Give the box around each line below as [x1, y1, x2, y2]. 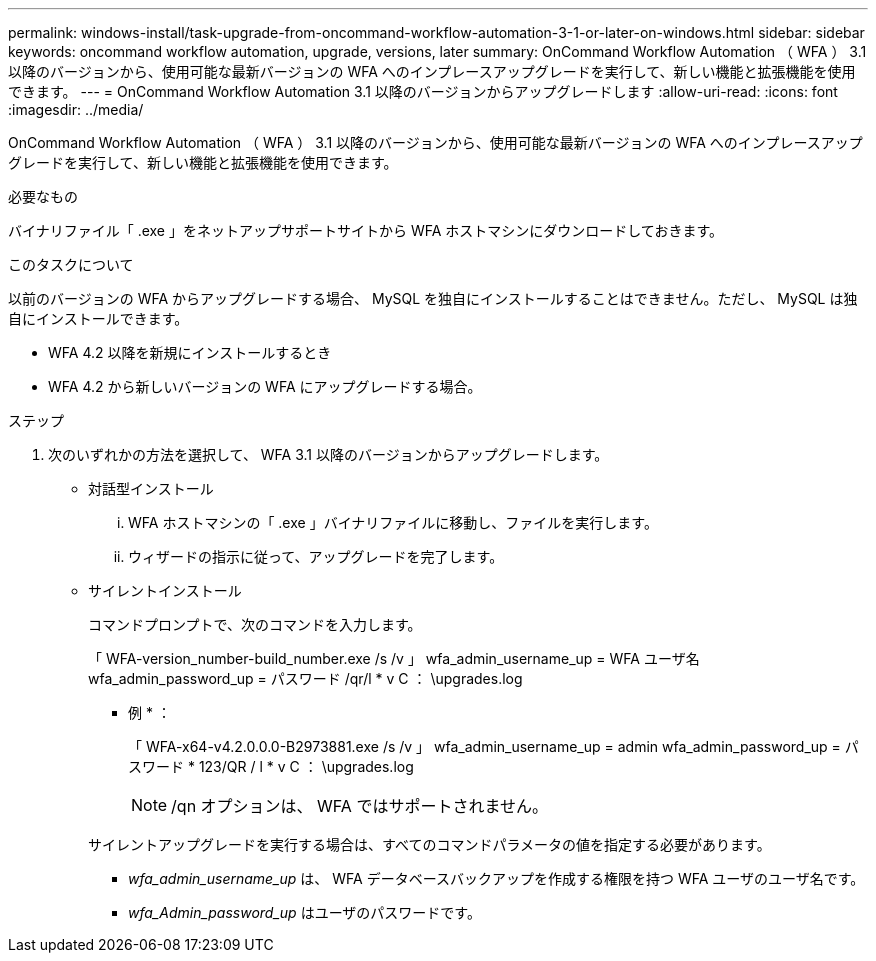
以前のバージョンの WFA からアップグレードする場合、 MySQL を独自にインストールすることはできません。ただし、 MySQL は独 [8, 290, 858, 307]
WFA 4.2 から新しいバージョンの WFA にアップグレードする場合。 [48, 378, 482, 395]
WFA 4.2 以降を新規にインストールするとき [48, 344, 332, 361]
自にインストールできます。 [8, 310, 189, 327]
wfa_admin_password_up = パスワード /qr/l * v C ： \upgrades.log [88, 670, 523, 687]
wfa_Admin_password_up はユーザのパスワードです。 [128, 904, 481, 921]
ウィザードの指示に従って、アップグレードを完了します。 [128, 548, 504, 565]
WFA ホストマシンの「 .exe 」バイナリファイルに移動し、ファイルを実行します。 [128, 514, 658, 531]
